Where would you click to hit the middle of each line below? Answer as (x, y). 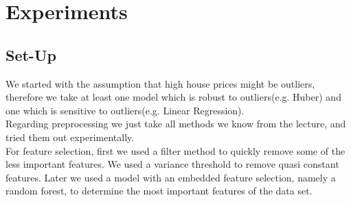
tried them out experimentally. (70, 137)
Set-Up (31, 54)
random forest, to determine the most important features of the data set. (159, 191)
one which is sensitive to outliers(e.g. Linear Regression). (125, 110)
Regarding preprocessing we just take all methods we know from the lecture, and (176, 124)
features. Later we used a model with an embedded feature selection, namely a (171, 177)
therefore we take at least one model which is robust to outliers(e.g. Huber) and (173, 97)
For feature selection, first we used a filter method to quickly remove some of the (175, 150)
